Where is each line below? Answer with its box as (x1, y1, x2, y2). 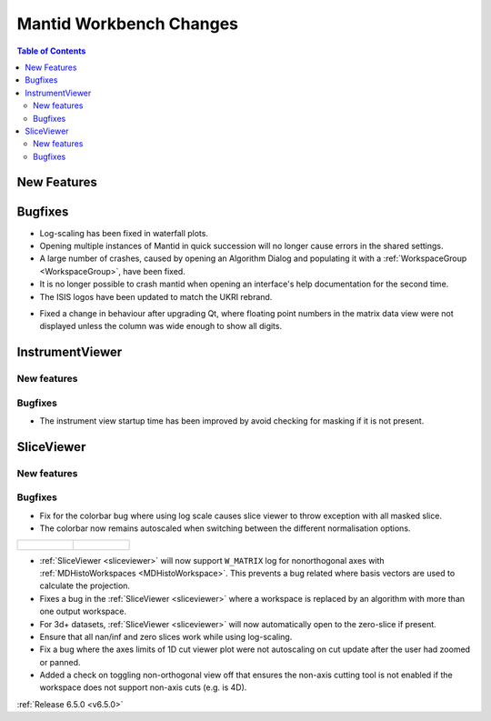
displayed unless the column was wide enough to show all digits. (39, 321, 282, 332)
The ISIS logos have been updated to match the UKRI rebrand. (39, 291, 273, 302)
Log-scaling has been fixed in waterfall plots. (39, 227, 209, 238)
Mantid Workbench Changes (16, 14, 238, 34)
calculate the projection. (39, 580, 131, 591)
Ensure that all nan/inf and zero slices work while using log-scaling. (39, 631, 293, 642)
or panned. (39, 656, 81, 667)
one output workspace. (39, 606, 127, 617)
